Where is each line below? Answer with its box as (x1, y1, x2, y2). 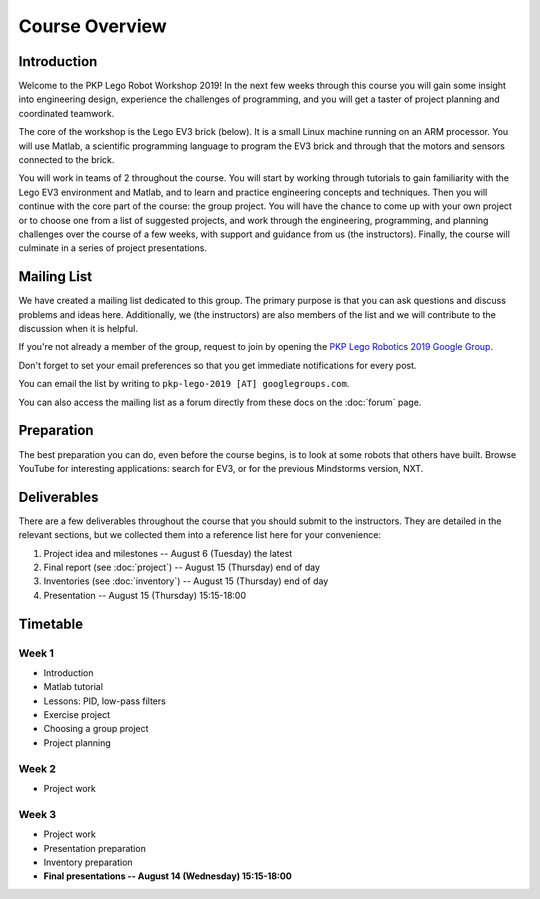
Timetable (18, 615, 84, 632)
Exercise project (43, 709, 110, 721)
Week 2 (18, 761, 57, 775)
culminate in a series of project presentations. (18, 242, 207, 254)
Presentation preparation (43, 842, 147, 854)
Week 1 (18, 646, 55, 660)
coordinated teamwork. (18, 107, 115, 119)
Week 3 (18, 807, 57, 821)
